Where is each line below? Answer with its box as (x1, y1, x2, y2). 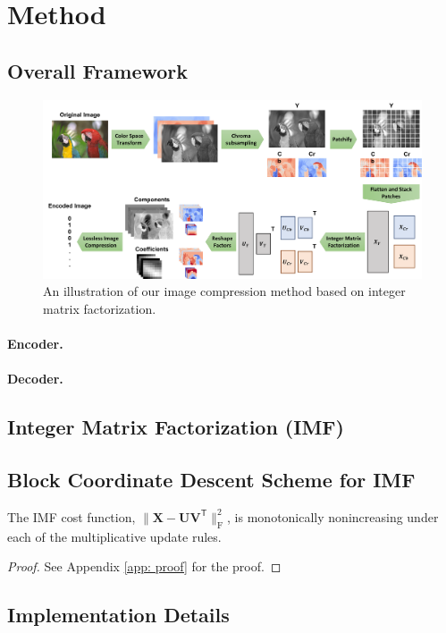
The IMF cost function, (7, 507, 136, 526)
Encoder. (7, 334, 63, 353)
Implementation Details (7, 601, 230, 629)
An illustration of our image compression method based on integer (43, 282, 406, 300)
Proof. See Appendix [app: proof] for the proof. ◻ (7, 557, 282, 576)
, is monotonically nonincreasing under (227, 507, 439, 526)
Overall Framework (7, 56, 189, 84)
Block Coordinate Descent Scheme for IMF (7, 466, 416, 494)
